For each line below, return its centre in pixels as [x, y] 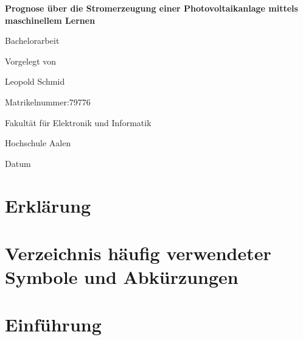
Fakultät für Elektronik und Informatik [78, 122]
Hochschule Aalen [38, 143]
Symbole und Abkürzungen [122, 277]
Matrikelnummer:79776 [48, 101]
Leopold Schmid [35, 81]
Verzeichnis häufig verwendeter [138, 253]
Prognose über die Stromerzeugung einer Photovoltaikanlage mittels [151, 8]
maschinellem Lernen [50, 20]
